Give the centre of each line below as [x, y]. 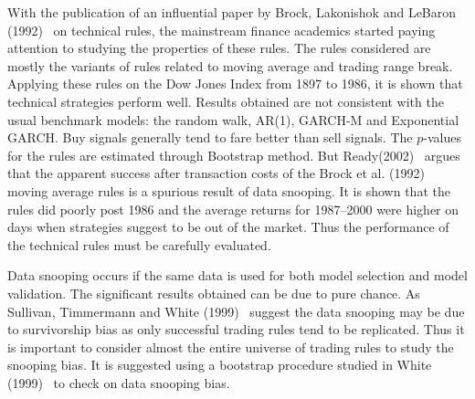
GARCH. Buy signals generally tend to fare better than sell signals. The [210, 137]
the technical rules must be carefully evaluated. [139, 244]
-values [442, 137]
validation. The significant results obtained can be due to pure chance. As [214, 293]
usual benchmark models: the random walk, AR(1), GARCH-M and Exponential [233, 119]
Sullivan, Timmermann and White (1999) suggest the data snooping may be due [236, 311]
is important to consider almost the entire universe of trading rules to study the [231, 346]
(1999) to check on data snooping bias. [119, 382]
